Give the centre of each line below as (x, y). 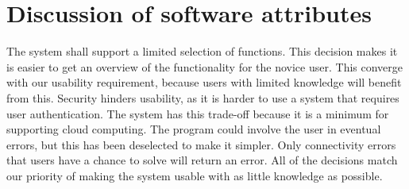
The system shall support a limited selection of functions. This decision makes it (202, 51)
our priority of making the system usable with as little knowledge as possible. (195, 175)
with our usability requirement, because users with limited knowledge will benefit (204, 82)
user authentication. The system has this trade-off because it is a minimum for (198, 113)
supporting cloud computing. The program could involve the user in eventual (194, 129)
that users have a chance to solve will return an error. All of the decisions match (202, 160)
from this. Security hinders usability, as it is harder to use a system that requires (203, 97)
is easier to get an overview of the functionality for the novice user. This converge (205, 66)
